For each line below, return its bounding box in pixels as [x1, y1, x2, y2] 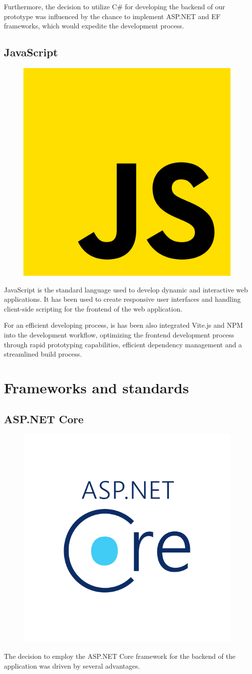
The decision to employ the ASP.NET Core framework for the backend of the [4, 650, 235, 661]
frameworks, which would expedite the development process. [4, 21, 184, 31]
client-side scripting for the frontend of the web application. [4, 303, 183, 313]
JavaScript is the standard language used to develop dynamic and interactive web [4, 284, 248, 294]
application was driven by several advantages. [4, 660, 140, 671]
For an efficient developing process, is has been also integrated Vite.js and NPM [4, 320, 243, 330]
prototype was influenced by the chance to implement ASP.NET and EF [4, 11, 221, 21]
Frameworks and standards [4, 377, 189, 397]
